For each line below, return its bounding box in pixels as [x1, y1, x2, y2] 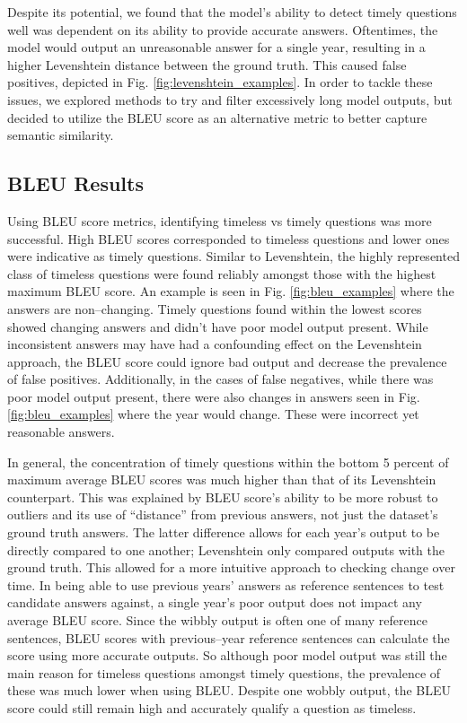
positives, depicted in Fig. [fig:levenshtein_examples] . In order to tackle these [7, 73, 433, 91]
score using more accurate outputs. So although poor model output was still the [7, 646, 447, 665]
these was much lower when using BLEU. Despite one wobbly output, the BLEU [7, 681, 452, 700]
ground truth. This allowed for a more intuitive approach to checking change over [7, 558, 455, 577]
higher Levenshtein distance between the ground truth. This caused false [7, 55, 407, 74]
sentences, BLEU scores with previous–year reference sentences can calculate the [7, 628, 450, 647]
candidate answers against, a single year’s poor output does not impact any [7, 593, 422, 612]
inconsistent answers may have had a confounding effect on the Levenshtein [7, 335, 422, 353]
